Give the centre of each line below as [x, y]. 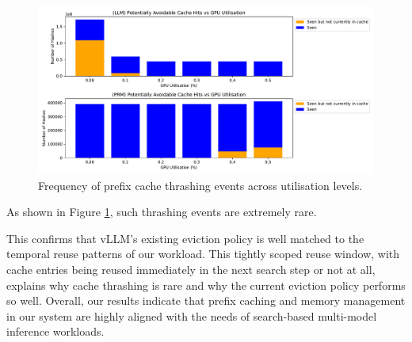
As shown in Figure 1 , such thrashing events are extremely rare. [162, 212]
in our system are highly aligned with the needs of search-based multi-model [192, 315]
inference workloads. [55, 331]
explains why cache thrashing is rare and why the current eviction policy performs [206, 285]
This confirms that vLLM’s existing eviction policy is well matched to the [185, 238]
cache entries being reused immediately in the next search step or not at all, [191, 269]
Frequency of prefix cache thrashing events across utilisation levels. [200, 185]
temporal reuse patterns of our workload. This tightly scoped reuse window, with [203, 254]
